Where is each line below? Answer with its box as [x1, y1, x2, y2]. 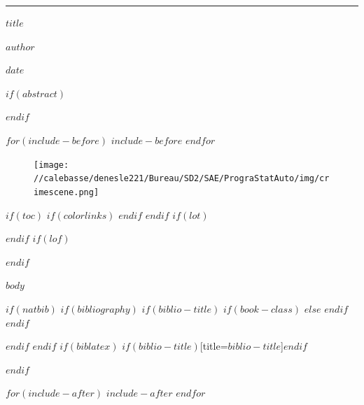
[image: [34, 159, 69, 170]
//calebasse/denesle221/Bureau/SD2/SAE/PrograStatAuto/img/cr [34, 173, 330, 184]
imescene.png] [34, 187, 99, 197]
